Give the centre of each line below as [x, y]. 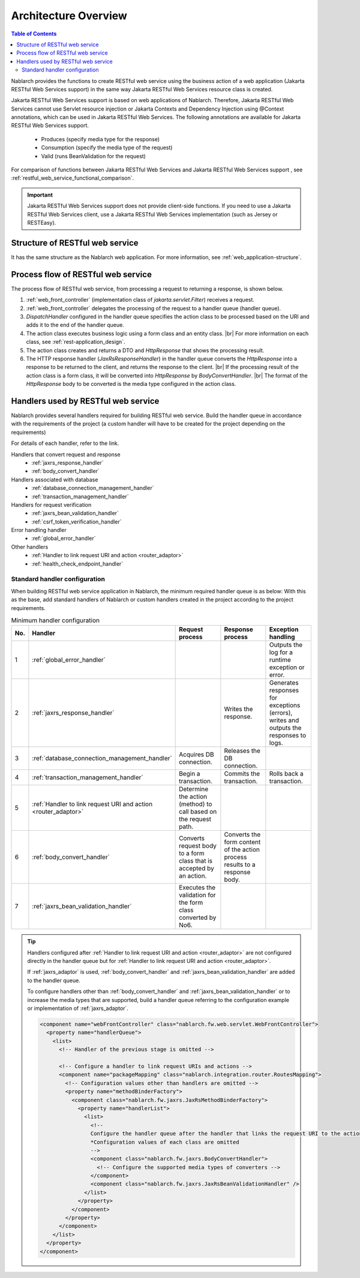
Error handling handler [39, 530]
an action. [193, 876]
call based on [198, 812]
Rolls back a [286, 774]
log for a [281, 652]
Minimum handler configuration [55, 620]
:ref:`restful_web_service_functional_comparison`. [73, 178]
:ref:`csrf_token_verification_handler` [77, 521]
